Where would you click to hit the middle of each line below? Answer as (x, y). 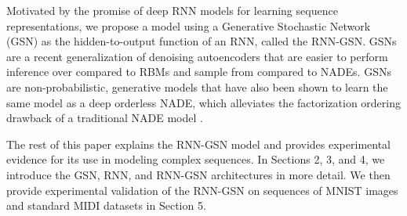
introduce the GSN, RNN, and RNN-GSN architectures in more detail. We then (198, 174)
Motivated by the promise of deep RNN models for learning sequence (172, 10)
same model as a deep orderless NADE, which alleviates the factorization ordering (203, 102)
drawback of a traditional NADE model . (105, 118)
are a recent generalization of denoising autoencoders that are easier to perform (197, 56)
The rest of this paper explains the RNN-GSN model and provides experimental (198, 144)
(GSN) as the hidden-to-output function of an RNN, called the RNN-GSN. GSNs (202, 41)
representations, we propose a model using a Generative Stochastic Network (189, 25)
